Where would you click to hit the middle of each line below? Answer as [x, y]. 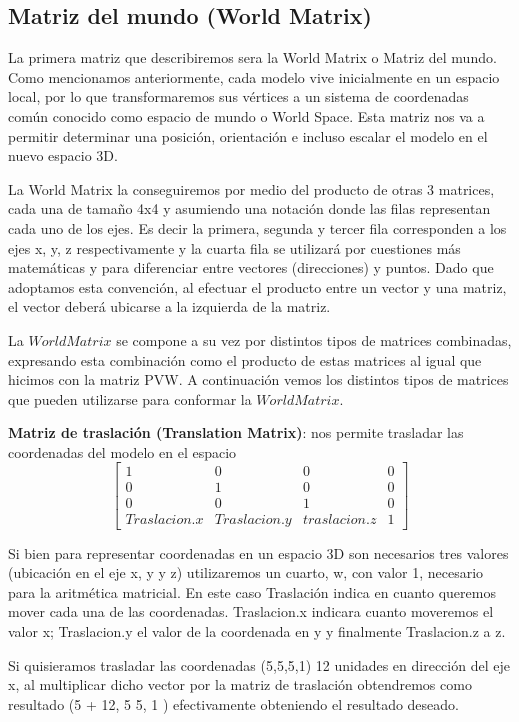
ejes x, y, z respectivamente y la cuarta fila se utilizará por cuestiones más [234, 247]
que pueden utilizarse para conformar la [130, 398]
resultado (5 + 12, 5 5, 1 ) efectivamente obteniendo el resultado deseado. [233, 703]
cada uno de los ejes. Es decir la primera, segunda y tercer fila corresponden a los [257, 227]
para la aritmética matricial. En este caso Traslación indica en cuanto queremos [252, 591]
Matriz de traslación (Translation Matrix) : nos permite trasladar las [236, 432]
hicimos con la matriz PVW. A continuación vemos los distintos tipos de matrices [258, 379]
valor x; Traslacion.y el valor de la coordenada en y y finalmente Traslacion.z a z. [257, 630]
